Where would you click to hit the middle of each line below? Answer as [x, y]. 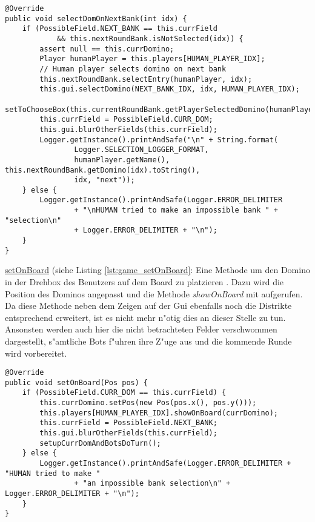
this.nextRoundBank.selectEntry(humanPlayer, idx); [146, 79]
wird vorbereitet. [36, 353]
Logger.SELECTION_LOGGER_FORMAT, [141, 150]
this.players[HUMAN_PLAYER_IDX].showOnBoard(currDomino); [159, 413]
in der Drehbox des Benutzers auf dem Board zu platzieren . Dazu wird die [144, 282]
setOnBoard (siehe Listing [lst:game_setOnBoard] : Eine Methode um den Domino [157, 270]
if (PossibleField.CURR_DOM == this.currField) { [124, 393]
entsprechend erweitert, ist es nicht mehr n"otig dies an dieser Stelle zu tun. [145, 317]
